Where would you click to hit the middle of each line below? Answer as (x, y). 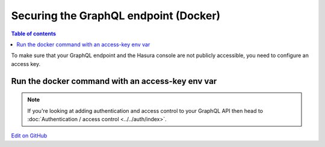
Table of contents (34, 34)
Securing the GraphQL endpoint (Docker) (116, 16)
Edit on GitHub (29, 136)
